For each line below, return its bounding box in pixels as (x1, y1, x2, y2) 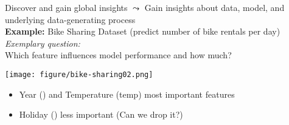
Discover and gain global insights (5, 1, 128, 13)
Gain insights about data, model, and (144, 1, 285, 13)
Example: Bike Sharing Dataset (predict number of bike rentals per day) (5, 25, 280, 38)
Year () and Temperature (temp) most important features (19, 87, 235, 100)
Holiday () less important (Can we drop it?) (19, 108, 183, 121)
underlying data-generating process (5, 13, 136, 25)
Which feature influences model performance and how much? (5, 49, 232, 61)
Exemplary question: (5, 36, 80, 49)
